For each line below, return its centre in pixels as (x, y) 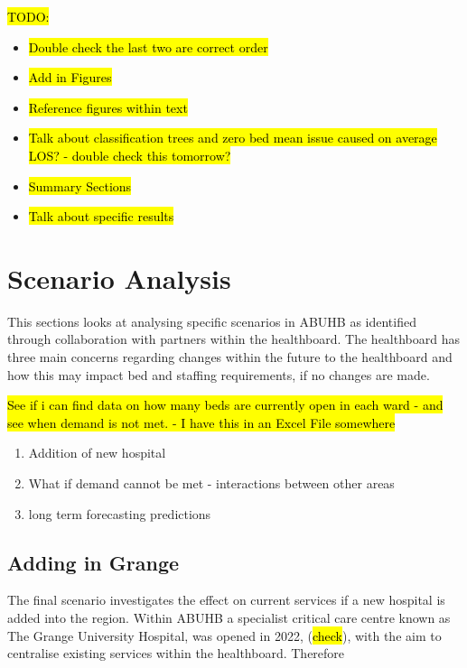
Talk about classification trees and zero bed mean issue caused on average (233, 138)
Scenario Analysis (119, 278)
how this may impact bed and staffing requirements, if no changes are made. (219, 374)
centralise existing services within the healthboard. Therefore (176, 653)
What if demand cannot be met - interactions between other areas (211, 483)
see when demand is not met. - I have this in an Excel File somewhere (201, 422)
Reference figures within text (108, 107)
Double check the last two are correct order (148, 46)
